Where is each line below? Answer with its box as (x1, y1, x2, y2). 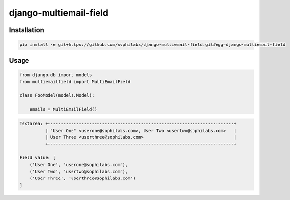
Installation (9, 26, 44, 34)
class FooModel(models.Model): (19, 92, 95, 98)
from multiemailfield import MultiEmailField (19, 79, 131, 85)
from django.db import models (19, 72, 92, 78)
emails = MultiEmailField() (29, 106, 97, 112)
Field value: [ (19, 155, 56, 161)
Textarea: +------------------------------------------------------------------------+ (19, 121, 237, 127)
